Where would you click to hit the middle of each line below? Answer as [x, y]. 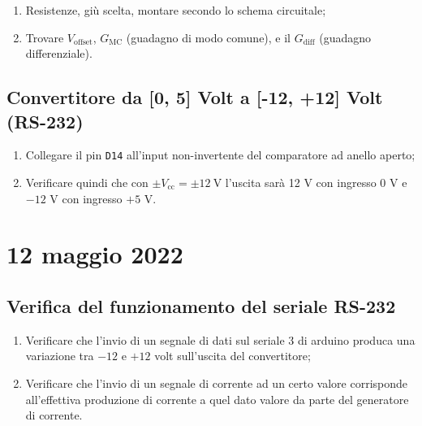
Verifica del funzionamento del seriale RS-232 [201, 305]
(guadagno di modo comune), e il [209, 37]
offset [83, 43]
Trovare [45, 37]
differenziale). [59, 53]
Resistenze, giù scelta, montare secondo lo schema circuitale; [176, 10]
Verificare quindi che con [87, 183]
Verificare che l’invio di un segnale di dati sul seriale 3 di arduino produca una [220, 339]
